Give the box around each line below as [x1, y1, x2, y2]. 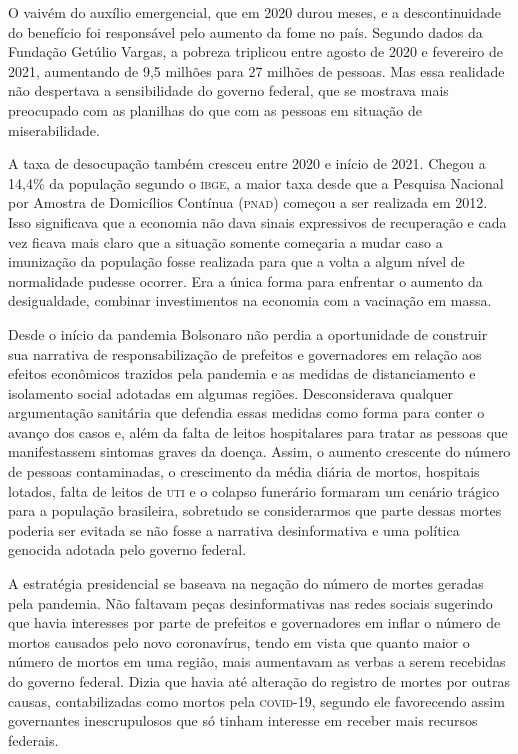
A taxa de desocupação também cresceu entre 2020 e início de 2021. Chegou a [8, 153, 486, 174]
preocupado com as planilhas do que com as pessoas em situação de [8, 99, 422, 120]
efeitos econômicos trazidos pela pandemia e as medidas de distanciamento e [8, 363, 476, 384]
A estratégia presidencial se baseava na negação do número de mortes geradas [8, 573, 484, 594]
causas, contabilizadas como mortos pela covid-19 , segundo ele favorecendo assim [8, 690, 505, 711]
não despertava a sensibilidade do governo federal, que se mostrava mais [8, 80, 449, 101]
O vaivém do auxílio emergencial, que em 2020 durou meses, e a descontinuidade [8, 2, 501, 22]
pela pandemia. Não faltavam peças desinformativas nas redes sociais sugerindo [8, 592, 493, 613]
